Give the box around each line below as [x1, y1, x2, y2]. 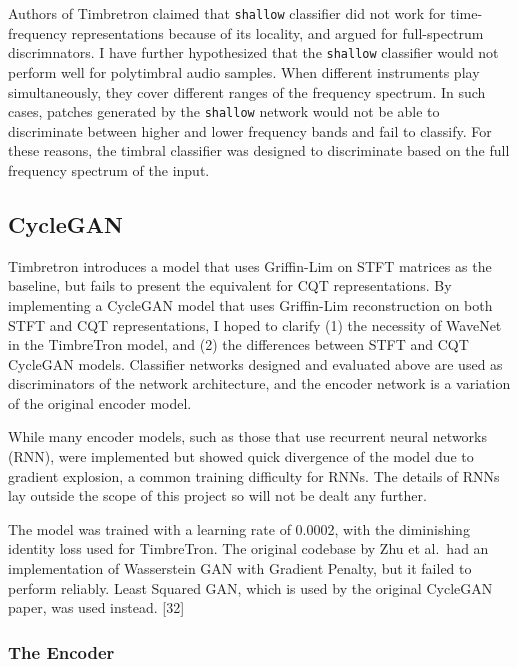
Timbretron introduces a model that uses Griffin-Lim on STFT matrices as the [8, 255, 492, 276]
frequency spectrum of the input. [8, 159, 210, 180]
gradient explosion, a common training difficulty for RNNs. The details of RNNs [8, 465, 500, 486]
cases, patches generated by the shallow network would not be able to [8, 101, 440, 122]
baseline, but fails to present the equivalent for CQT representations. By [8, 275, 452, 296]
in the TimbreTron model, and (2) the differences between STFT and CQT [8, 334, 469, 355]
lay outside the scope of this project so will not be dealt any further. [8, 485, 427, 506]
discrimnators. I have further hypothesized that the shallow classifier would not [8, 42, 499, 63]
